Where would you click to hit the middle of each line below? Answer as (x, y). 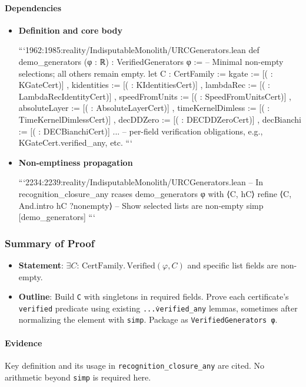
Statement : (41, 265)
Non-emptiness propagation (76, 162)
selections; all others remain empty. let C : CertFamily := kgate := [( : (146, 73)
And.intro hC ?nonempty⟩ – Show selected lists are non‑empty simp (141, 205)
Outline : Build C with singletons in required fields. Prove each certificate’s (154, 296)
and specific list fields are (233, 265)
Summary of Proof (50, 243)
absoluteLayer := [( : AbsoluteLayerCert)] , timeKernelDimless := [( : (144, 108)
